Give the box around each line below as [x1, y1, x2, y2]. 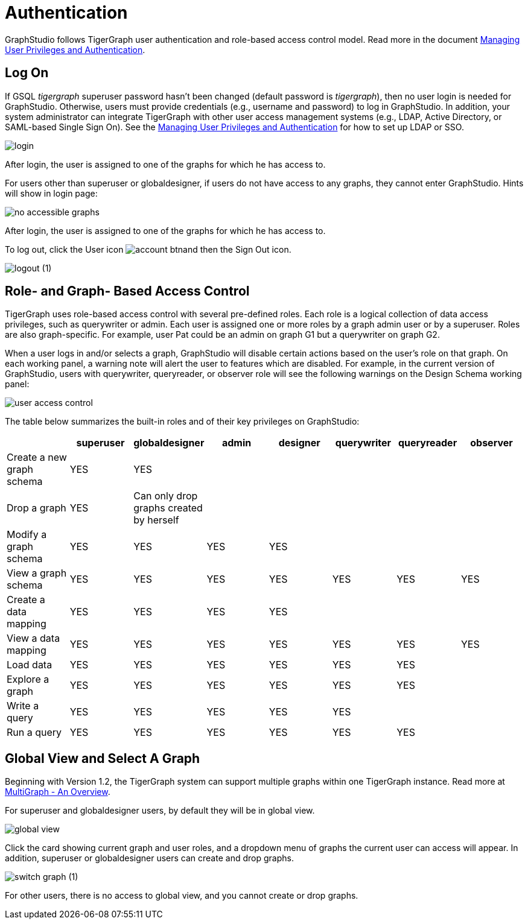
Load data [7, 659, 52, 671]
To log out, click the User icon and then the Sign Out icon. [5, 244, 291, 255]
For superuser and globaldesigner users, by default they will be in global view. [5, 805, 315, 816]
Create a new [7, 451, 67, 464]
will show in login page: [5, 188, 98, 198]
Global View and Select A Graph [5, 750, 200, 766]
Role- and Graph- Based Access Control [5, 283, 250, 299]
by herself [133, 514, 179, 527]
